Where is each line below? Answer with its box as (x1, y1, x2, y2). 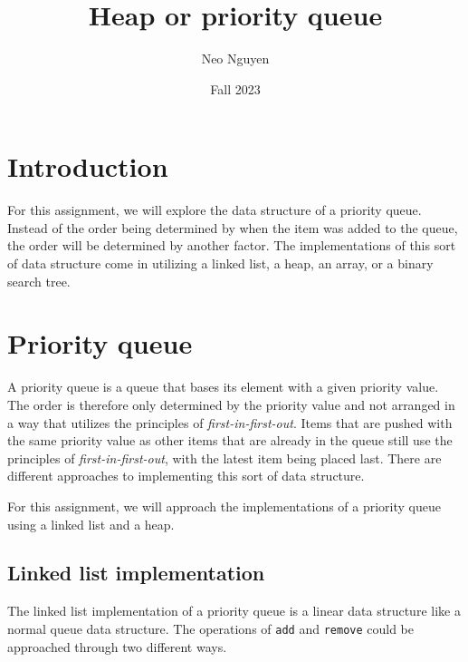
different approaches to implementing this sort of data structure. (7, 466, 365, 485)
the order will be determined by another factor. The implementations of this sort (7, 236, 456, 255)
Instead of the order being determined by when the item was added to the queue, (7, 218, 458, 237)
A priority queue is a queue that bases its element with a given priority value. (7, 377, 439, 396)
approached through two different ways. (7, 637, 227, 656)
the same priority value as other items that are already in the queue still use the (7, 431, 453, 450)
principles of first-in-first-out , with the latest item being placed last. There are (7, 448, 442, 467)
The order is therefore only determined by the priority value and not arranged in (7, 394, 455, 414)
